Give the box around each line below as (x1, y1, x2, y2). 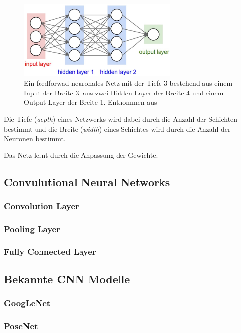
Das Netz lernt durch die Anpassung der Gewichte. (4, 149, 158, 160)
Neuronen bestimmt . (4, 133, 66, 143)
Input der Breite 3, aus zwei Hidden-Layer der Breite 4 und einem (24, 87, 224, 97)
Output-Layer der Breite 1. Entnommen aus (24, 97, 157, 107)
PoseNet (4, 320, 38, 332)
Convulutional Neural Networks (4, 174, 170, 189)
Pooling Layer (4, 222, 60, 235)
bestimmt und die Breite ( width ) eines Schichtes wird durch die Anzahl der (4, 123, 231, 134)
